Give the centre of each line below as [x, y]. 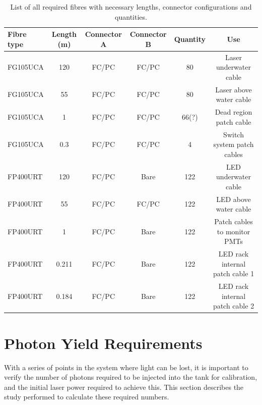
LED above [234, 199]
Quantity [190, 39]
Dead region [234, 112]
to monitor [234, 231]
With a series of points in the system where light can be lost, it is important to [126, 367]
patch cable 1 [234, 273]
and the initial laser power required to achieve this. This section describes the [124, 387]
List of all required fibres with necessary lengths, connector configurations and [131, 7]
